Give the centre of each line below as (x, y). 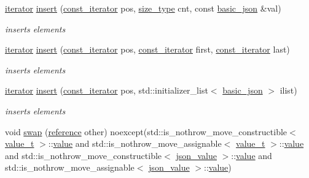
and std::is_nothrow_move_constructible (84, 155)
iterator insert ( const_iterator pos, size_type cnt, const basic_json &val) (143, 8)
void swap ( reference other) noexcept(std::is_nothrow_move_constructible (146, 131)
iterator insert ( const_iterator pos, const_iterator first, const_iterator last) (147, 49)
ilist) (288, 90)
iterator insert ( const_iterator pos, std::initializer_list (107, 90)
